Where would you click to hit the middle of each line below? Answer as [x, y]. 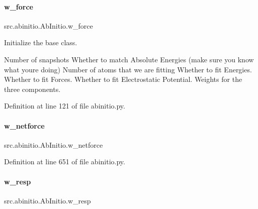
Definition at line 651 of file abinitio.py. [65, 162]
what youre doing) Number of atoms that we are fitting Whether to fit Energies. [128, 69]
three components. [32, 89]
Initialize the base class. [41, 42]
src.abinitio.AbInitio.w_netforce [54, 144]
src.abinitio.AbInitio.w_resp [48, 200]
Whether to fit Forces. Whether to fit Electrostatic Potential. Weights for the [123, 79]
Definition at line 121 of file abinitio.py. [65, 106]
